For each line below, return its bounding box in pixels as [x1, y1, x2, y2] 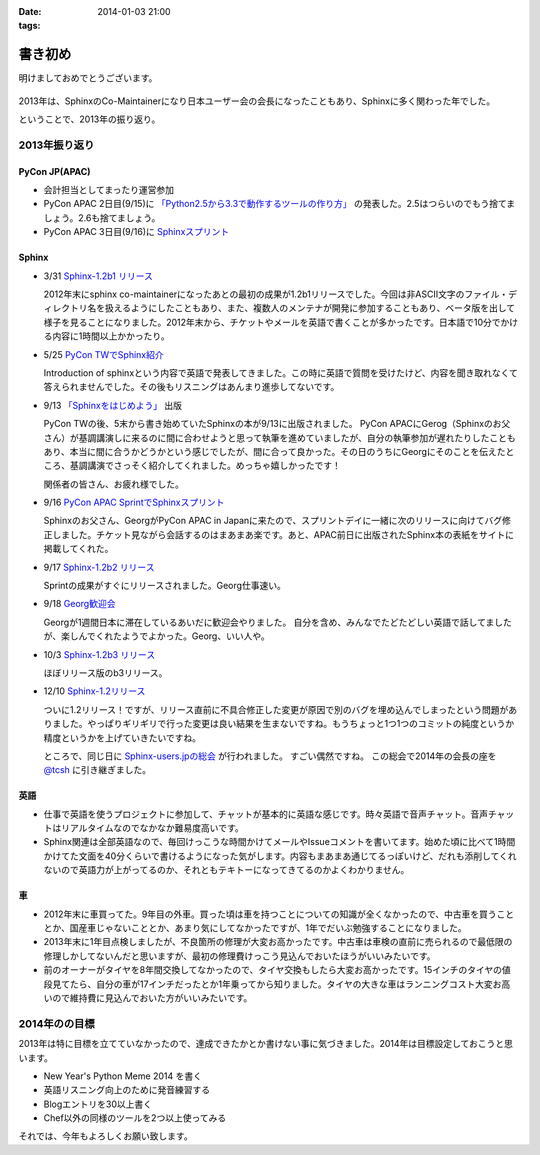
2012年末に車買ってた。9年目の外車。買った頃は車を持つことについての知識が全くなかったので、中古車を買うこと [43, 908, 515, 920]
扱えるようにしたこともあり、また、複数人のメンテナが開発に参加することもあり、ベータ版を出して [104, 302, 516, 314]
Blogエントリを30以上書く [43, 1098, 153, 1110]
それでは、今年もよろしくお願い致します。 [18, 1130, 194, 1142]
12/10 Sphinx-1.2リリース [43, 685, 146, 697]
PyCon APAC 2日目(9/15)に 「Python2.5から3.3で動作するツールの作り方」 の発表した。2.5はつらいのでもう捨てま [43, 198, 516, 210]
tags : [18, 20, 41, 32]
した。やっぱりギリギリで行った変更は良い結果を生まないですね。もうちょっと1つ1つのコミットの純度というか [60, 718, 515, 730]
